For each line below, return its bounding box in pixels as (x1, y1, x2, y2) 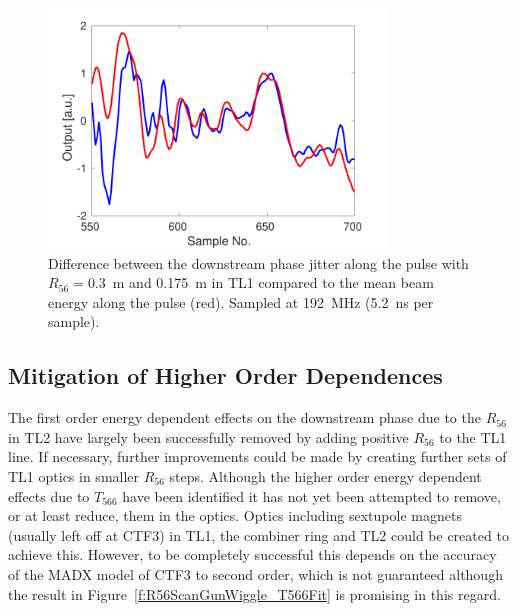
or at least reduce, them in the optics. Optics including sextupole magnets (8, 505, 462, 526)
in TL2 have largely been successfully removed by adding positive (8, 426, 409, 447)
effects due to (8, 485, 90, 506)
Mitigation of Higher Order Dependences (8, 360, 443, 391)
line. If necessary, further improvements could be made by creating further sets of (8, 446, 507, 467)
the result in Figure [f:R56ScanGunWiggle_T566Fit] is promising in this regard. (8, 583, 501, 604)
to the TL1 (439, 426, 507, 447)
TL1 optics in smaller (8, 466, 140, 487)
